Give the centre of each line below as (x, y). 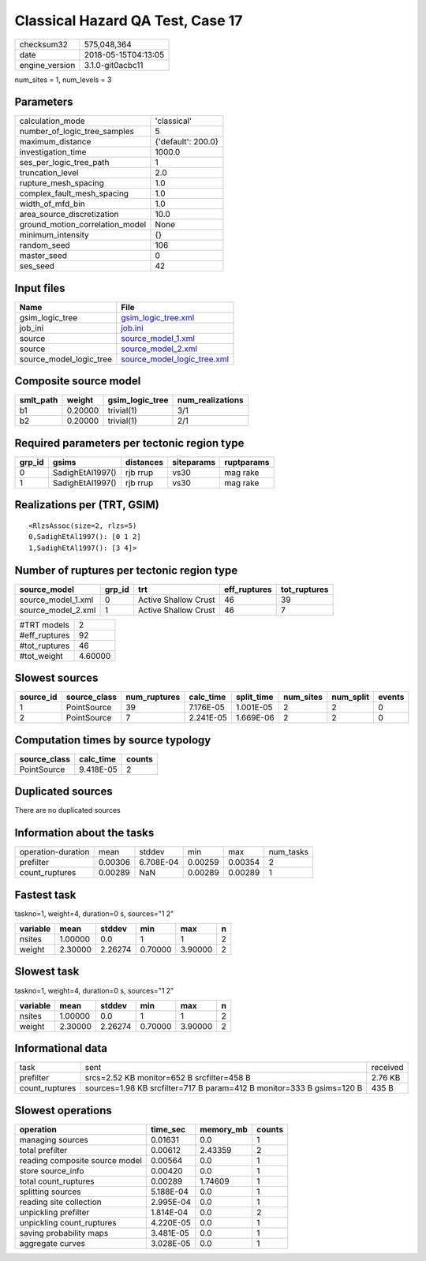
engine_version (47, 65)
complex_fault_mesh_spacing (74, 193)
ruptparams (247, 462)
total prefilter (43, 1150)
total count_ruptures (57, 1181)
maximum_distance (55, 142)
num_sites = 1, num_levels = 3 (63, 80)
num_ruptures (153, 697)
